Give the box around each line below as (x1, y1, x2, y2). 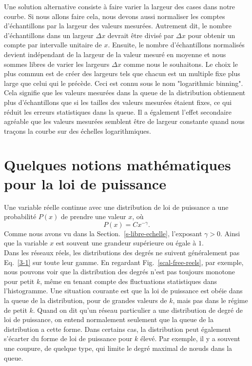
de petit (4, 305, 27, 315)
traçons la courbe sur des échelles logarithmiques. (4, 125, 151, 136)
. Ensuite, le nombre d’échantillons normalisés (108, 40, 245, 50)
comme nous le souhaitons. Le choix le (123, 59, 238, 69)
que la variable (4, 238, 48, 248)
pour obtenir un (188, 30, 235, 40)
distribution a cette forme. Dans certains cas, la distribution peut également (4, 324, 231, 334)
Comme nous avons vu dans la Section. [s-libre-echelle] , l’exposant (4, 228, 202, 238)
